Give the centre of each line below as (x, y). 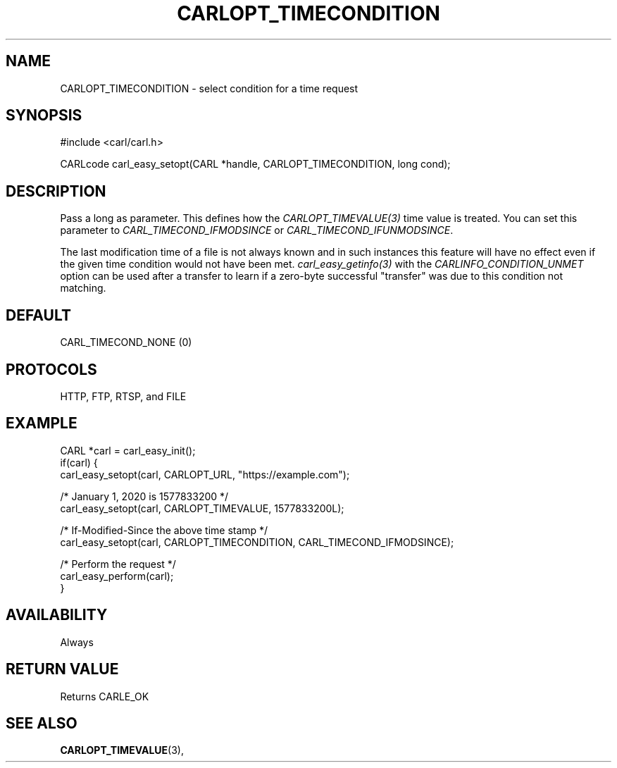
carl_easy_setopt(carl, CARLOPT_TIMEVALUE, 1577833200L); (202, 508)
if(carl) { (79, 462)
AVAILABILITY (57, 615)
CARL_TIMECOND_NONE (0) (126, 342)
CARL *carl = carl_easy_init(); (128, 450)
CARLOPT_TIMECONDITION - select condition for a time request (209, 88)
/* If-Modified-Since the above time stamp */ (164, 530)
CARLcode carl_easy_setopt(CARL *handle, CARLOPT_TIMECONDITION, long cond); (255, 164)
